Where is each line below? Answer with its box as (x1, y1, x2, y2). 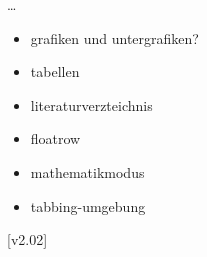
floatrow (30, 128, 81, 149)
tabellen (30, 61, 80, 82)
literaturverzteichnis (30, 94, 153, 115)
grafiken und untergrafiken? (30, 27, 199, 48)
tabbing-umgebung (30, 195, 146, 216)
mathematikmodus (30, 161, 145, 182)
